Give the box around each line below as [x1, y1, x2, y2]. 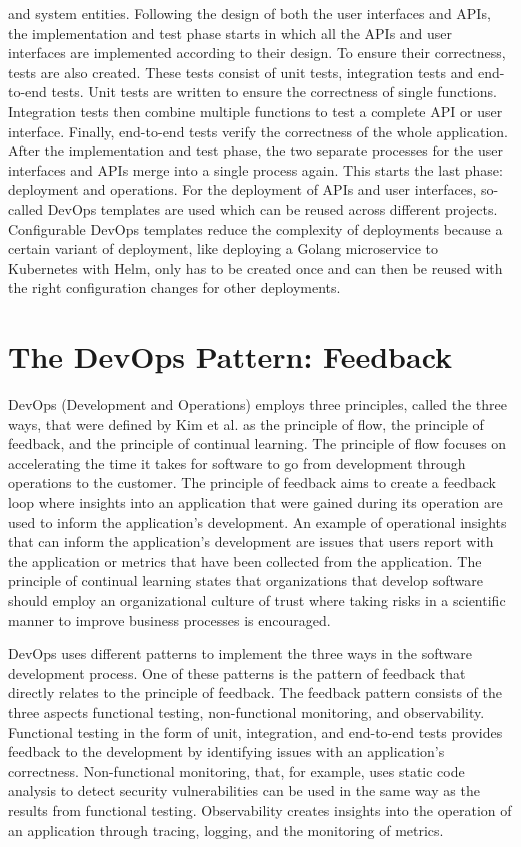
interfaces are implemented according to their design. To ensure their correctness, [8, 42, 506, 63]
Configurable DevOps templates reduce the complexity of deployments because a [8, 218, 503, 239]
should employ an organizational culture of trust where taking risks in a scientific [8, 589, 506, 610]
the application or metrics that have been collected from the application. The [8, 550, 482, 571]
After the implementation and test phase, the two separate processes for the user [8, 140, 503, 161]
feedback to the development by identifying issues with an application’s [8, 741, 445, 762]
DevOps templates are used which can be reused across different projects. [47, 198, 498, 219]
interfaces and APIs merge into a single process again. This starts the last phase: [8, 159, 503, 180]
